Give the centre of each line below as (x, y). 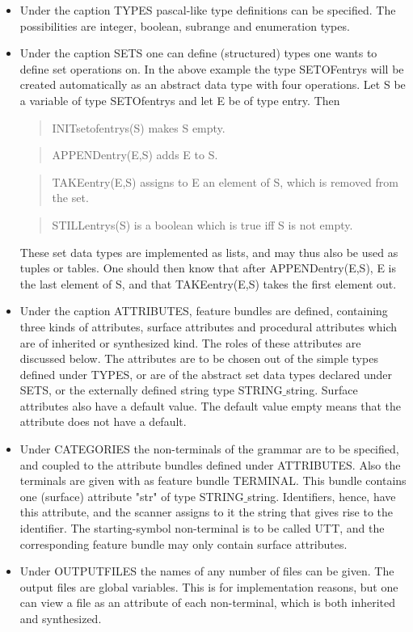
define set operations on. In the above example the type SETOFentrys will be (212, 68)
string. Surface (322, 390)
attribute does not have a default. (103, 421)
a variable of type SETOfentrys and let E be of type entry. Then (180, 100)
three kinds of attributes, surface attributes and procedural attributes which (209, 326)
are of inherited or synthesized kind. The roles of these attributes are (190, 342)
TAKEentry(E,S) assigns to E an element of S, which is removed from (225, 181)
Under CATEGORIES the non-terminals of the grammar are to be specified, (209, 449)
